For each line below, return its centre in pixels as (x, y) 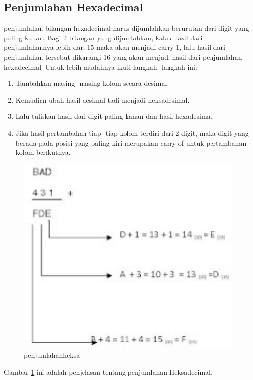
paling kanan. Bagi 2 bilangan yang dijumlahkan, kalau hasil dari (103, 37)
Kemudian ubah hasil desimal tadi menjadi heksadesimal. (103, 99)
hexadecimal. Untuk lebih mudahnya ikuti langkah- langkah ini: (101, 66)
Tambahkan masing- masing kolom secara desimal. (92, 83)
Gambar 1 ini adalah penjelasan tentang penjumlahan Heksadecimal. (108, 372)
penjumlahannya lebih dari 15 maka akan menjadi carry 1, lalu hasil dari (115, 47)
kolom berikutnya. (43, 152)
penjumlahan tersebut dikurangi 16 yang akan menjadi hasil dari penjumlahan (123, 57)
